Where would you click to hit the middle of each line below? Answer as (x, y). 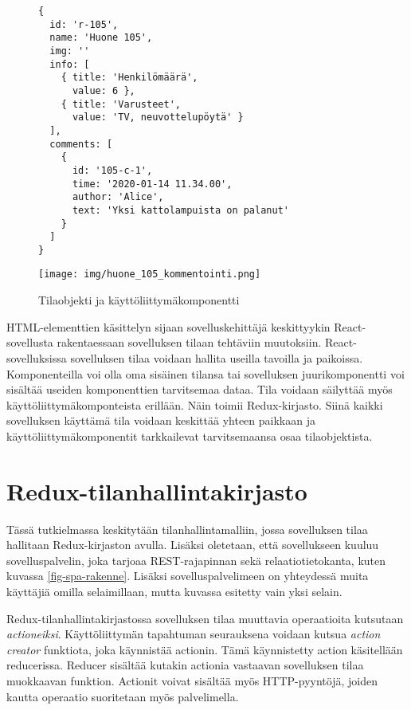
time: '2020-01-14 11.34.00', (152, 184)
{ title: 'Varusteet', (121, 104)
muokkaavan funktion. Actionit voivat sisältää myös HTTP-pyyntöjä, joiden (192, 680)
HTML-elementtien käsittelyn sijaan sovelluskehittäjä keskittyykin (168, 326)
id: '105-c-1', (112, 170)
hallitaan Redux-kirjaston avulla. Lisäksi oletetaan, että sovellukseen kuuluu (193, 545)
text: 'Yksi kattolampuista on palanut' (180, 210)
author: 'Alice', (118, 197)
